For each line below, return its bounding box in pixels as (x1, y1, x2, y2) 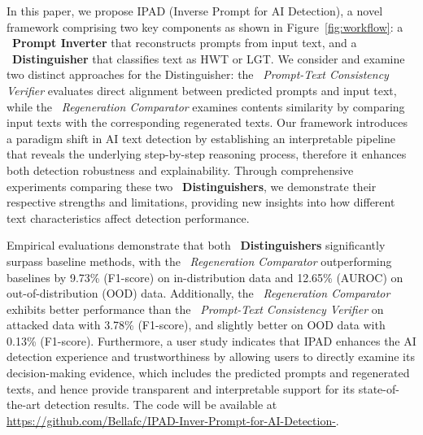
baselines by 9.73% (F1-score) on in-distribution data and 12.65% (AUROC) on (7, 268, 403, 285)
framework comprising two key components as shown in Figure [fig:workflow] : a (7, 18, 403, 35)
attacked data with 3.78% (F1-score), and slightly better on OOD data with (7, 316, 386, 333)
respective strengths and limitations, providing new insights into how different (7, 194, 395, 211)
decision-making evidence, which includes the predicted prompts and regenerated (7, 364, 410, 381)
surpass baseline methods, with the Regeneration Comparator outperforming (7, 252, 392, 269)
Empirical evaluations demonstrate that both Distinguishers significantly (7, 237, 386, 254)
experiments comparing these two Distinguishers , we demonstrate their (7, 177, 377, 194)
